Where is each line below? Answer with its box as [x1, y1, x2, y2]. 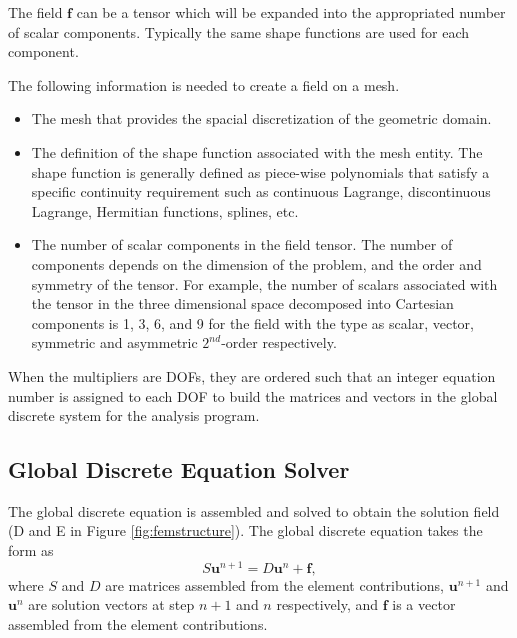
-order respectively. [221, 332, 337, 353]
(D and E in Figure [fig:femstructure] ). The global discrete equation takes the [8, 520, 483, 541]
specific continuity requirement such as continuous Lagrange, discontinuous [31, 181, 491, 202]
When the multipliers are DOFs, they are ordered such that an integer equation [8, 365, 496, 386]
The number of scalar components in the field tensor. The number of [31, 234, 453, 255]
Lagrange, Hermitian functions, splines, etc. [31, 200, 299, 221]
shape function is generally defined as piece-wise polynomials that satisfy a [31, 161, 490, 182]
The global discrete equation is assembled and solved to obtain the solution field [8, 500, 500, 521]
